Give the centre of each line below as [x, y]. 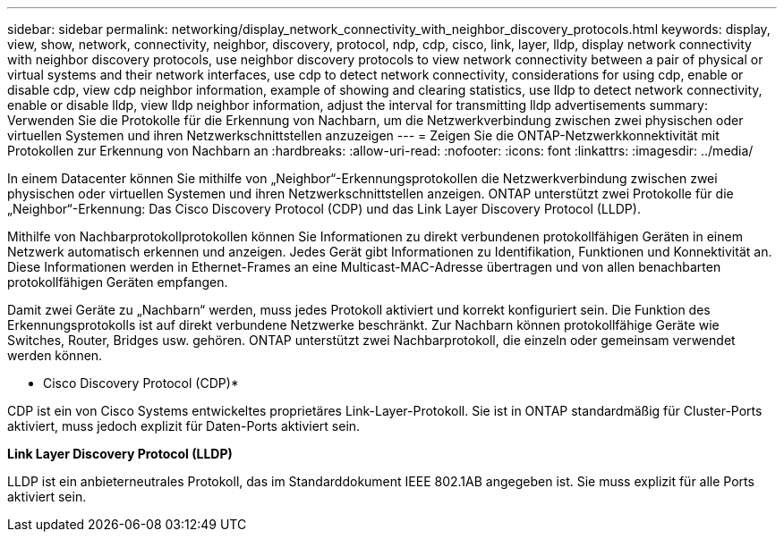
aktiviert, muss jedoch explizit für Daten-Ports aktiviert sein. [184, 426]
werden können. [55, 355]
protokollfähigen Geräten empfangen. [118, 282]
